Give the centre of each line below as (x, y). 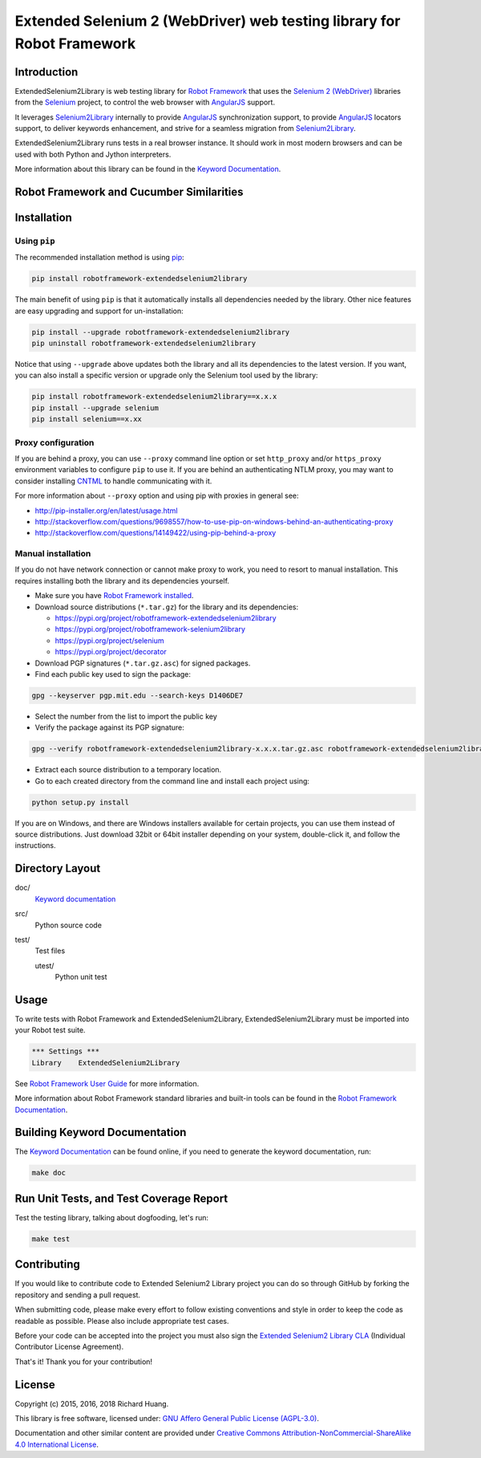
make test (51, 1239)
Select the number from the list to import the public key (126, 716)
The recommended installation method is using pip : (99, 258)
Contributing (47, 1265)
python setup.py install (81, 802)
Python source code (68, 925)
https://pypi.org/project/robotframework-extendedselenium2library (166, 618)
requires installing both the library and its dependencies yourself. (122, 580)
